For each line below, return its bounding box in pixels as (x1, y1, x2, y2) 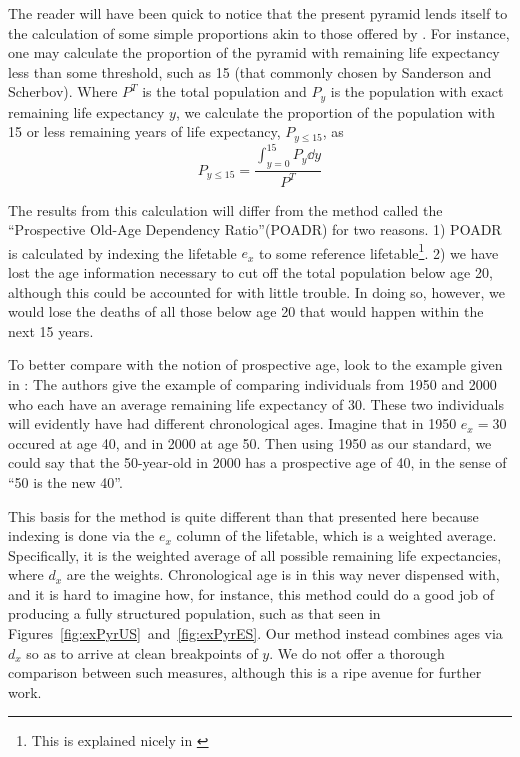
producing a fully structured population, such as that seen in (8, 603, 381, 624)
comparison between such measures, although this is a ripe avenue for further (8, 662, 482, 683)
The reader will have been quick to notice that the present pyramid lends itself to (8, 3, 508, 23)
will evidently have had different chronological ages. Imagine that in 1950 (8, 413, 457, 434)
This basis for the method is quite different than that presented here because (8, 505, 479, 526)
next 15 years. (8, 320, 94, 341)
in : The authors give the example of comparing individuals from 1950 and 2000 (8, 373, 497, 394)
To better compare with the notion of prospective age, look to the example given (8, 354, 503, 375)
